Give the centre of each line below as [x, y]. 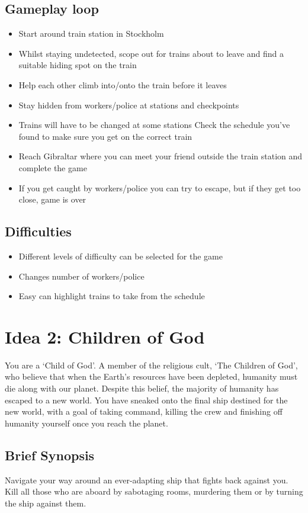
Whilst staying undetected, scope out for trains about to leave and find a [151, 53]
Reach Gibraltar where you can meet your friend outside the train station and [161, 156]
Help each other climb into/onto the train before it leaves [123, 84]
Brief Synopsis [50, 455]
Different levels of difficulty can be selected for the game [121, 256]
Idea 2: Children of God [105, 336]
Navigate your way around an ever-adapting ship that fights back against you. [147, 480]
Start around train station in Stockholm [91, 33]
